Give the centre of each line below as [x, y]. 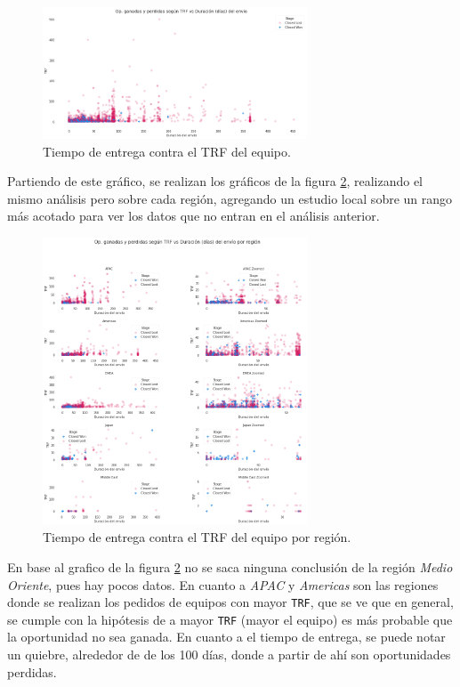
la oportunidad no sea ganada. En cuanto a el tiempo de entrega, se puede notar [226, 637]
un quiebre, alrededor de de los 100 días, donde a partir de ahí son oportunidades [229, 654]
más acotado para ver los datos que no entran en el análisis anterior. [194, 216]
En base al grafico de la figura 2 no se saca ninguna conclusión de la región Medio [230, 566]
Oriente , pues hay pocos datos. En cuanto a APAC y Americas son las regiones [223, 584]
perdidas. [32, 671]
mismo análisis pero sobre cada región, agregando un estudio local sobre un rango [230, 198]
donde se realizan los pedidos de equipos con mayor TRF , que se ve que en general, [230, 602]
